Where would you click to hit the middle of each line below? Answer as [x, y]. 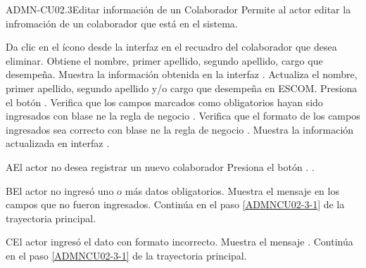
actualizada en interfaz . [58, 143]
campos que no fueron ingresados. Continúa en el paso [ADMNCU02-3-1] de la [175, 204]
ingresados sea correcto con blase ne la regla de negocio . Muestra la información [180, 129]
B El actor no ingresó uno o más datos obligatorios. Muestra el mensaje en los [172, 190]
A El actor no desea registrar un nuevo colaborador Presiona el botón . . [160, 166]
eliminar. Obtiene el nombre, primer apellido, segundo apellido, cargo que [164, 60]
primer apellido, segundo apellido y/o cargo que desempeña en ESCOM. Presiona [182, 88]
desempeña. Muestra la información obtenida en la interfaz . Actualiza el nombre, [182, 74]
